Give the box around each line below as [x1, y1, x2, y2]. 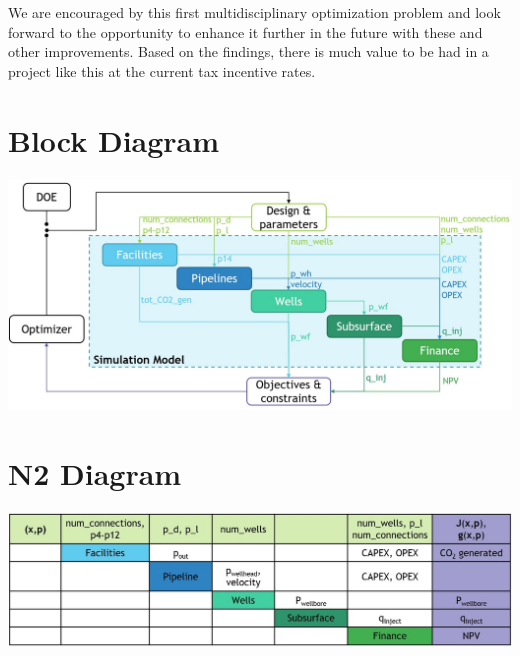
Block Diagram [8, 119, 220, 160]
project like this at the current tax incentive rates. [8, 60, 316, 81]
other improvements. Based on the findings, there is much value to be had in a [8, 41, 489, 62]
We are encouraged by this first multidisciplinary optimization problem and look [8, 2, 501, 22]
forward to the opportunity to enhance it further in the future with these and [8, 21, 483, 42]
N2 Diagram [8, 452, 182, 493]
